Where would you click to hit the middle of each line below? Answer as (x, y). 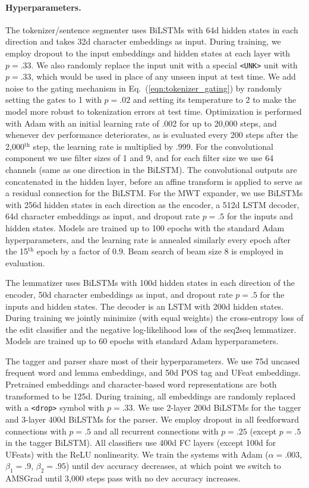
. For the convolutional (232, 146)
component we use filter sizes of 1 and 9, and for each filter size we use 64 (140, 158)
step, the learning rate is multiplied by (103, 146)
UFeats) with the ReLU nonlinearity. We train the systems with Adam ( (137, 454)
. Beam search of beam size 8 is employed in (203, 251)
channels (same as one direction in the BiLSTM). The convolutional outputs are (151, 169)
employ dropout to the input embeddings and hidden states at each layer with (148, 53)
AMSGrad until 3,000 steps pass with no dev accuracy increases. (123, 478)
